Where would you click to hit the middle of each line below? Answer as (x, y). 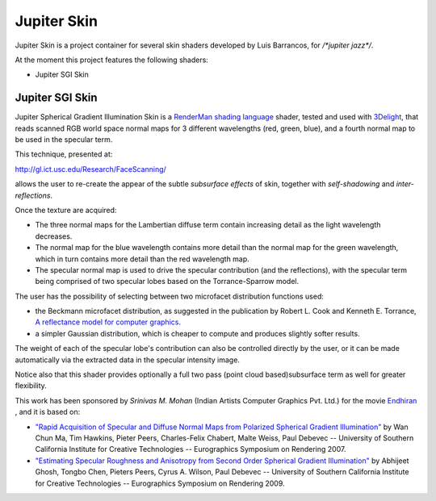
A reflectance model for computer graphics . (108, 322)
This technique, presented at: (64, 154)
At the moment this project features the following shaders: (112, 60)
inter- (405, 184)
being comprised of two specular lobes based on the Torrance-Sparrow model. (167, 282)
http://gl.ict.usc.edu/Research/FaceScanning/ (91, 169)
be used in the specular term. (64, 140)
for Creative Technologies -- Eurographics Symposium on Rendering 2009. (160, 483)
